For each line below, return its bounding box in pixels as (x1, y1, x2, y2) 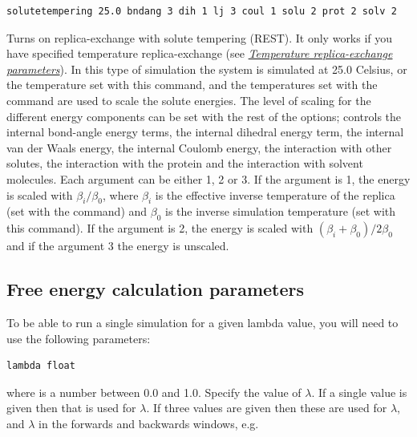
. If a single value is (311, 383, 407, 400)
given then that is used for (6, 399, 136, 416)
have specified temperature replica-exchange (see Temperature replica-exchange (6, 45, 393, 62)
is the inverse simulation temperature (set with (165, 203, 396, 220)
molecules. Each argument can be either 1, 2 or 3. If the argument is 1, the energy (6, 170, 411, 187)
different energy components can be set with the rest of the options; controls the (6, 107, 402, 124)
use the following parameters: (6, 330, 151, 346)
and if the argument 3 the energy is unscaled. (6, 237, 229, 254)
